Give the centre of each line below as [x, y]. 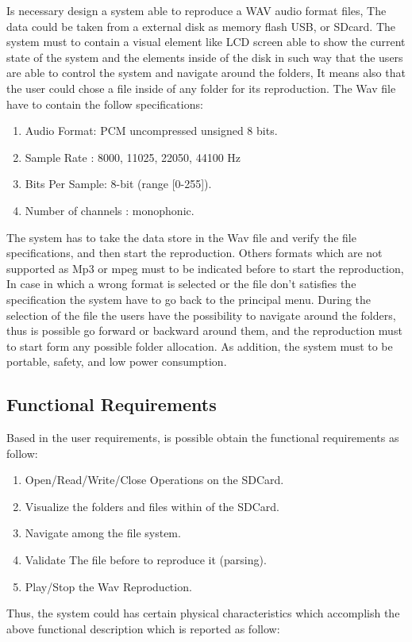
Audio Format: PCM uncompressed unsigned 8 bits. [151, 131]
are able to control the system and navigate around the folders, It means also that [206, 73]
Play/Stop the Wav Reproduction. [108, 586]
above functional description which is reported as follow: [143, 628]
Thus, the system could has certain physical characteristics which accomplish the [203, 613]
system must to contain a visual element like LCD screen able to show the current [206, 42]
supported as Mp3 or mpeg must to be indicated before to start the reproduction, [205, 268]
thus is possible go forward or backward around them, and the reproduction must [204, 331]
